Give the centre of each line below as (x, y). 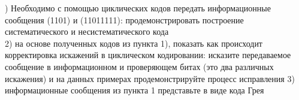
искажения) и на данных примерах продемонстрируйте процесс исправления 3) (150, 78)
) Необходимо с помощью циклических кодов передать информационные (138, 8)
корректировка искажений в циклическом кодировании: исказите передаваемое (148, 55)
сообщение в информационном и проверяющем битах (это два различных (139, 66)
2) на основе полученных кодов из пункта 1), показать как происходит (134, 43)
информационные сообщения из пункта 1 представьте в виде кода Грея (135, 90)
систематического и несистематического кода (87, 31)
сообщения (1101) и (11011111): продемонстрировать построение (124, 19)
